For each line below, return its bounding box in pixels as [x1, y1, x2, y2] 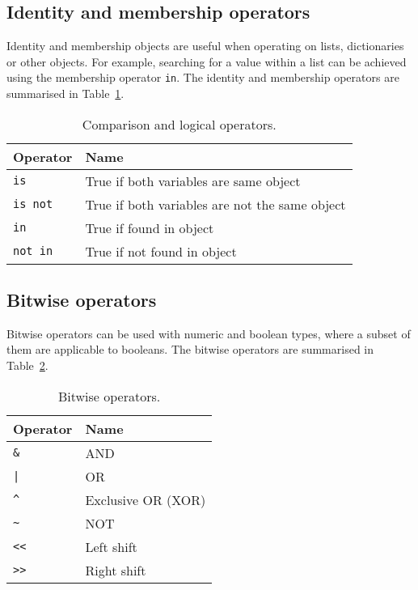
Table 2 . [6, 357, 49, 374]
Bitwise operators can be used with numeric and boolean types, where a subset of [6, 325, 411, 342]
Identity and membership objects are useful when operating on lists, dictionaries [6, 37, 404, 54]
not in [13, 244, 53, 258]
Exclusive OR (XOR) [85, 490, 206, 509]
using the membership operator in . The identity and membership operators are [6, 69, 399, 86]
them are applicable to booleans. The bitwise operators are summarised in [6, 341, 374, 358]
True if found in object [85, 218, 214, 237]
